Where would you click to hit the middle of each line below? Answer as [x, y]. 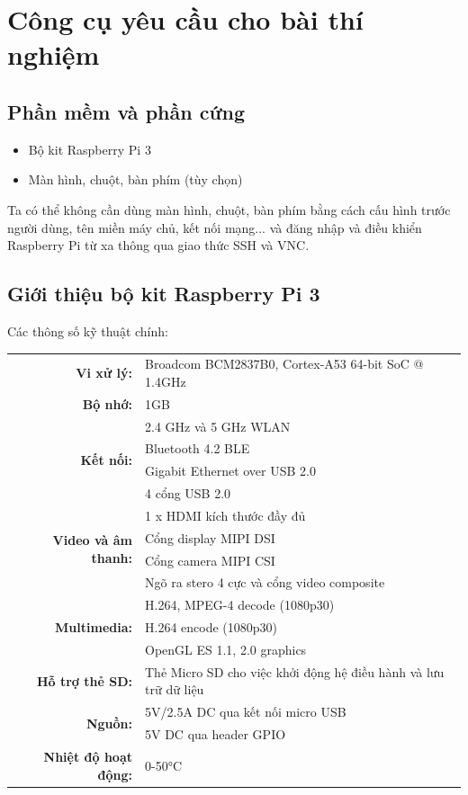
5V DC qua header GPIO [216, 734]
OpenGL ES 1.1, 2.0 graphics [226, 649]
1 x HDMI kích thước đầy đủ [225, 515]
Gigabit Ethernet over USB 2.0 [230, 471]
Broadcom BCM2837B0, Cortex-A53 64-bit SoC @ [284, 364]
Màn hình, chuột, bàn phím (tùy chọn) [135, 179]
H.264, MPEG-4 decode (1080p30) [240, 605]
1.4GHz [166, 381]
